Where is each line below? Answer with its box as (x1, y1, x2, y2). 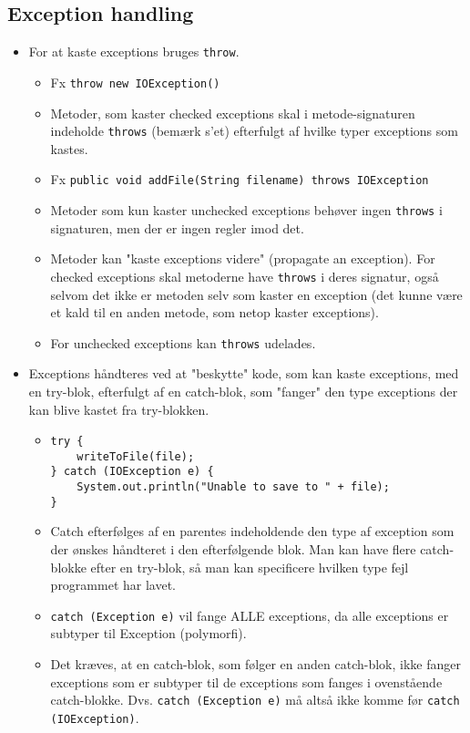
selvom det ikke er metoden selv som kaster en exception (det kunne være (50, 284, 463, 304)
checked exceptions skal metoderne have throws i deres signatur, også (50, 266, 439, 285)
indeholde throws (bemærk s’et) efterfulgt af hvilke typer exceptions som (50, 121, 458, 140)
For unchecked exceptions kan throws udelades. (50, 333, 316, 352)
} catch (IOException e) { (50, 465, 214, 479)
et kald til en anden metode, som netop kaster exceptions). (50, 303, 379, 322)
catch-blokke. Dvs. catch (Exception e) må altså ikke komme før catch (50, 690, 460, 709)
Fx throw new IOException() (50, 72, 220, 91)
